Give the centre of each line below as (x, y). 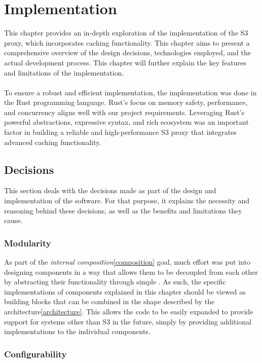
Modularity (28, 243)
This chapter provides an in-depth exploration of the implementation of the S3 (126, 33)
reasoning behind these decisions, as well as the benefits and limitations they (123, 210)
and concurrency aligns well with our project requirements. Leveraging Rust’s (124, 112)
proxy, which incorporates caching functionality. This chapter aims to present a (127, 42)
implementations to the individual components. (77, 331)
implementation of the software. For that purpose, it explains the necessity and (127, 201)
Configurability (35, 354)
